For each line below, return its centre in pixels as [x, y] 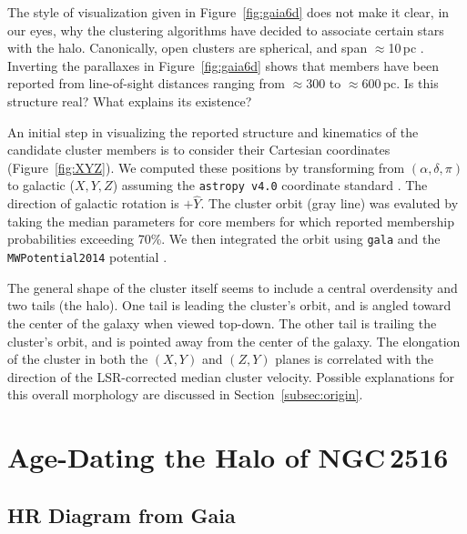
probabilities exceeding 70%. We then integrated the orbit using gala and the [224, 239]
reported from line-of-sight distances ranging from [146, 83]
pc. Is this [411, 83]
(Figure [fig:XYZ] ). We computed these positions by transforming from [206, 167]
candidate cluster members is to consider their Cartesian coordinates [199, 150]
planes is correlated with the [354, 359]
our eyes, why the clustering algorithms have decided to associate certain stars [226, 30]
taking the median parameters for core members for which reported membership [231, 221]
